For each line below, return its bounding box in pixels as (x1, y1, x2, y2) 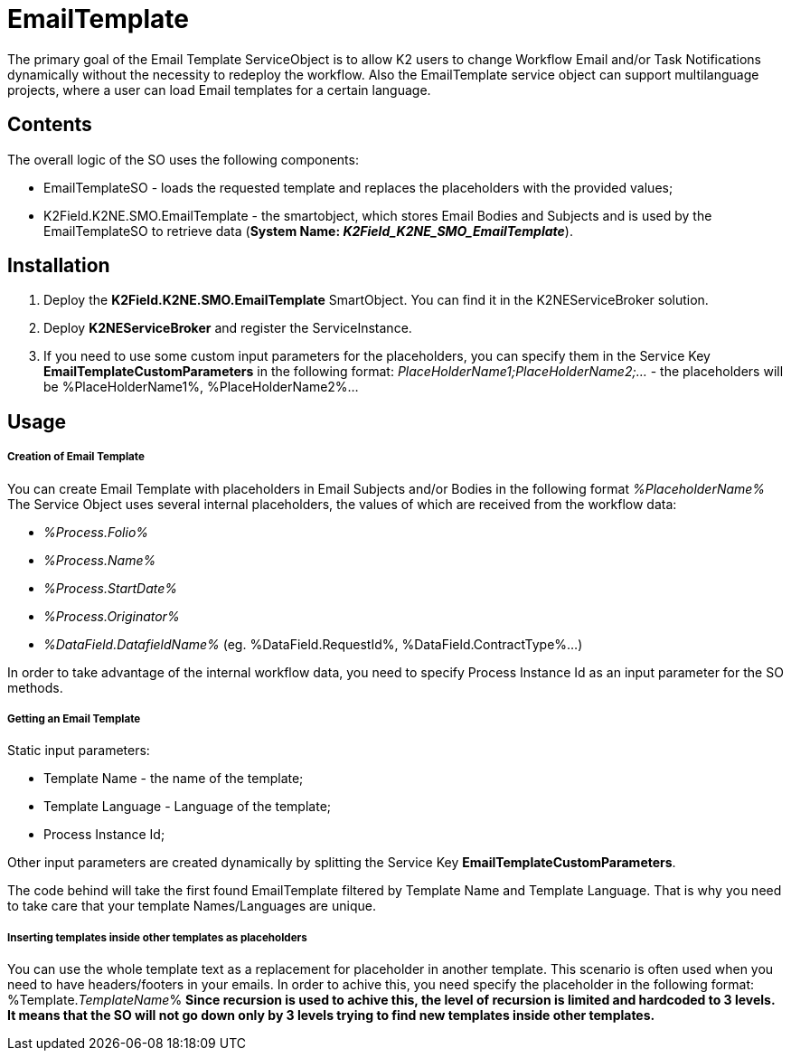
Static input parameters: (7, 742, 150, 759)
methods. (7, 679, 63, 695)
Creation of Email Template (7, 450, 145, 464)
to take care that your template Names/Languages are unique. (7, 898, 376, 914)
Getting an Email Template (7, 713, 141, 726)
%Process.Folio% (43, 524, 149, 540)
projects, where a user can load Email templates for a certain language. (7, 81, 431, 98)
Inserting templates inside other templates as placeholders (7, 930, 307, 944)
